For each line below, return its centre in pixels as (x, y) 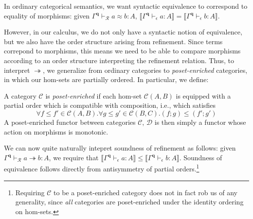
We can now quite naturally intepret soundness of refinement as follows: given (120, 148)
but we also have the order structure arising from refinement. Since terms (113, 41)
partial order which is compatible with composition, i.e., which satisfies (110, 105)
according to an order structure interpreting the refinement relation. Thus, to (119, 60)
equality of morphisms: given (47, 15)
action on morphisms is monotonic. (56, 131)
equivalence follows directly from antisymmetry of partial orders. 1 (102, 168)
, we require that (74, 157)
